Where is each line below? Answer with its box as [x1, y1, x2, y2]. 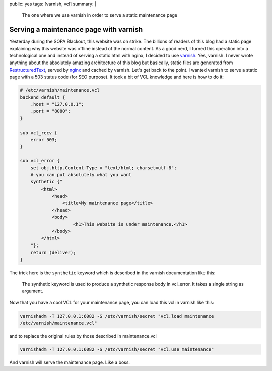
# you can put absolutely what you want [30, 172, 132, 177]
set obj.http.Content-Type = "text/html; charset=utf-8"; [30, 165, 177, 171]
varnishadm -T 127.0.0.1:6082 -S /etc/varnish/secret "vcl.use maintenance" [20, 347, 214, 352]
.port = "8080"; [30, 108, 71, 114]
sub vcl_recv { [20, 130, 57, 136]
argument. [22, 288, 44, 294]
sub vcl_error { [20, 158, 60, 164]
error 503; [30, 137, 57, 142]
